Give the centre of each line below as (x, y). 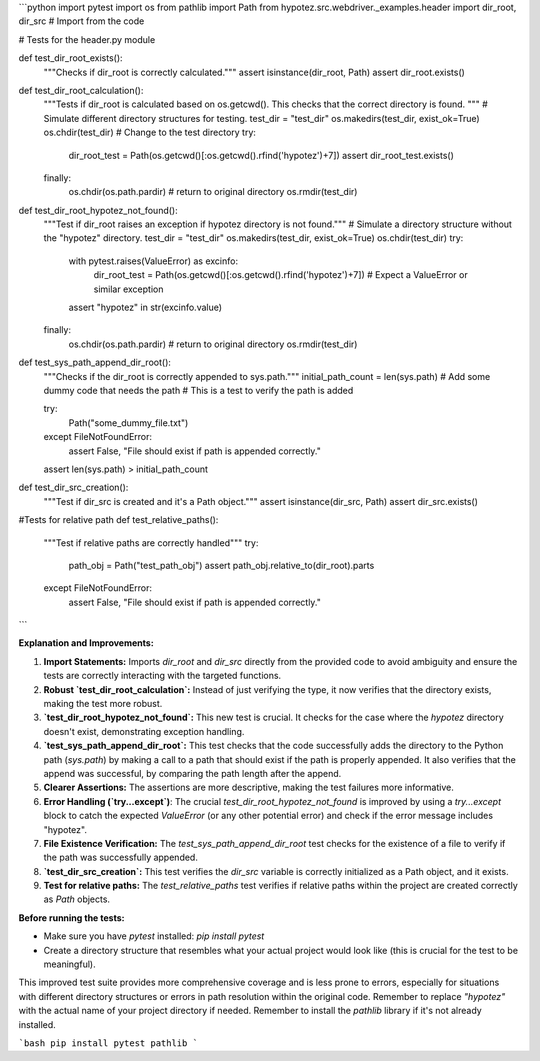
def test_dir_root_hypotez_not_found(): (98, 210)
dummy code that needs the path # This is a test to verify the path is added (198, 390)
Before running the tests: (71, 917)
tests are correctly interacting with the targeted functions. (162, 676)
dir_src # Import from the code (81, 21)
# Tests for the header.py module (87, 39)
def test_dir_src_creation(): (73, 487)
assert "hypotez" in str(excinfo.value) (145, 307)
